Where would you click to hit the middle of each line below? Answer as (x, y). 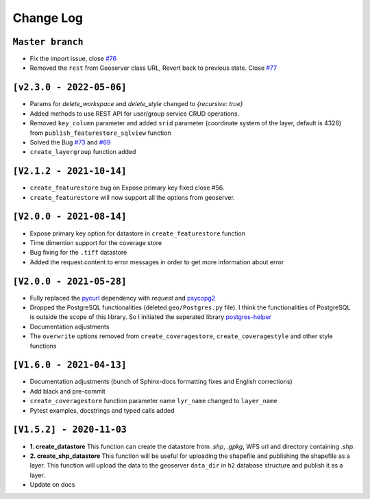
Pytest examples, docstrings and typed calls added (102, 410)
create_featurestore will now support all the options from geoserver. (133, 197)
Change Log (48, 18)
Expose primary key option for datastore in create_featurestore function (138, 233)
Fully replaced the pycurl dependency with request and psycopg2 (123, 298)
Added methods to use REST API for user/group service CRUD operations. (135, 114)
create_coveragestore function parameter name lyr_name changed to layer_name (153, 401)
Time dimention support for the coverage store (96, 242)
